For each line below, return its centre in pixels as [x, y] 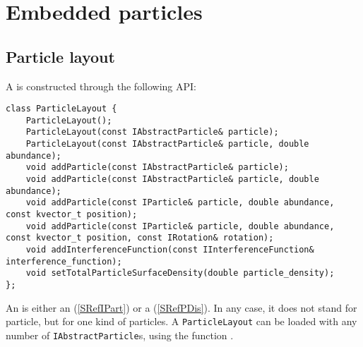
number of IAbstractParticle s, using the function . [120, 335]
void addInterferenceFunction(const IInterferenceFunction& [170, 250]
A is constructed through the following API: [101, 86]
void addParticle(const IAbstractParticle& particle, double [172, 179]
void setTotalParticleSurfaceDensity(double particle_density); [180, 273]
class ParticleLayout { [61, 109]
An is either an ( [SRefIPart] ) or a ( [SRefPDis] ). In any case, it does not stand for [181, 307]
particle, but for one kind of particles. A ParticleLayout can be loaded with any [181, 321]
